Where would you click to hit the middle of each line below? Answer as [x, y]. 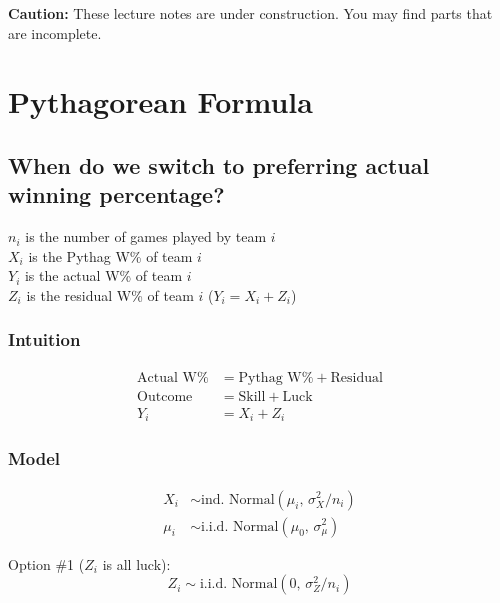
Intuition [44, 339]
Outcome [165, 396]
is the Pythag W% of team [110, 255]
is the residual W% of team [110, 294]
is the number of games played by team [146, 236]
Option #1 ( [46, 563]
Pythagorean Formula [160, 101]
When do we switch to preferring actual [219, 164]
